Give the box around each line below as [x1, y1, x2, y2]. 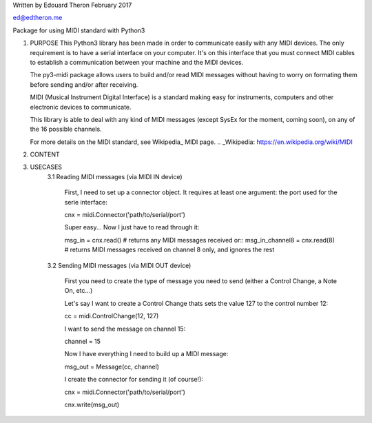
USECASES [30, 163, 62, 172]
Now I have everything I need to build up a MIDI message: [64, 350, 229, 358]
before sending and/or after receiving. [30, 80, 138, 89]
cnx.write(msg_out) [64, 400, 120, 409]
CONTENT [30, 150, 60, 158]
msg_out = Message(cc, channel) [64, 362, 160, 371]
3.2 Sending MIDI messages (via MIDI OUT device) [47, 261, 192, 269]
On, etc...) [64, 287, 93, 295]
